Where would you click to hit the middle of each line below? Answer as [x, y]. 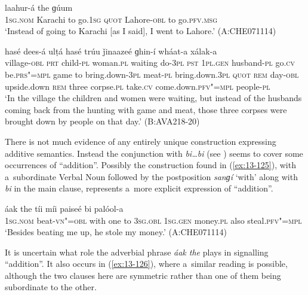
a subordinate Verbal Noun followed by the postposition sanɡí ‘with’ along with [151, 176]
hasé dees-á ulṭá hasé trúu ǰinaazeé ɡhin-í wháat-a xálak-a [111, 51]
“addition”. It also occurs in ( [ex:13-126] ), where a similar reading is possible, [146, 264]
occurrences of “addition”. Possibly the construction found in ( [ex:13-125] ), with [150, 165]
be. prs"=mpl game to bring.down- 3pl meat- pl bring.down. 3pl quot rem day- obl [152, 74]
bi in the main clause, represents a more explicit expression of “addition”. [139, 188]
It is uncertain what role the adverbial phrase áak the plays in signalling [137, 252]
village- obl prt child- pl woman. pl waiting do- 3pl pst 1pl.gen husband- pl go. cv [150, 63]
